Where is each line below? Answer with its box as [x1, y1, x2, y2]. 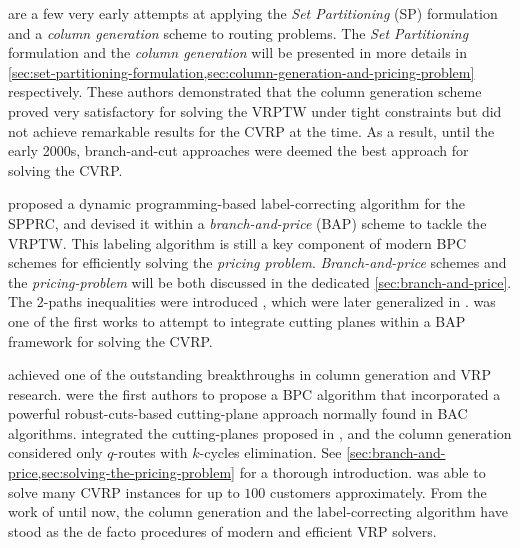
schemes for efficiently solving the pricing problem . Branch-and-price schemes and [8, 252, 507, 273]
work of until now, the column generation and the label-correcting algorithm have [8, 501, 508, 522]
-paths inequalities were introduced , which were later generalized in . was [43, 291, 496, 312]
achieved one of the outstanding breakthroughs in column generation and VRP [8, 364, 491, 385]
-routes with [113, 442, 188, 463]
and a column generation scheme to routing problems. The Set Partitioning [8, 22, 469, 43]
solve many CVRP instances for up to [8, 481, 240, 502]
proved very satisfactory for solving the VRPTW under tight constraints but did [8, 100, 502, 121]
